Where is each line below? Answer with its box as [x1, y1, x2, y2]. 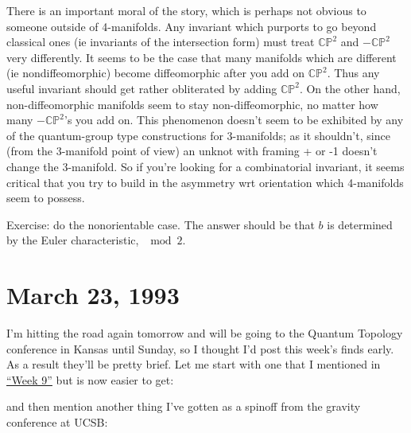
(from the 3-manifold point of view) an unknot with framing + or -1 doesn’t [6, 142, 378, 159]
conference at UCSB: [6, 414, 108, 430]
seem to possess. [6, 189, 85, 206]
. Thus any [327, 64, 380, 81]
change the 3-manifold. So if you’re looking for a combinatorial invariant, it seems [6, 158, 405, 174]
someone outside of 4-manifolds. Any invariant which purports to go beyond [6, 18, 377, 34]
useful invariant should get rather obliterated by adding [6, 80, 277, 96]
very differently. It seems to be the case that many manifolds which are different [6, 49, 397, 65]
